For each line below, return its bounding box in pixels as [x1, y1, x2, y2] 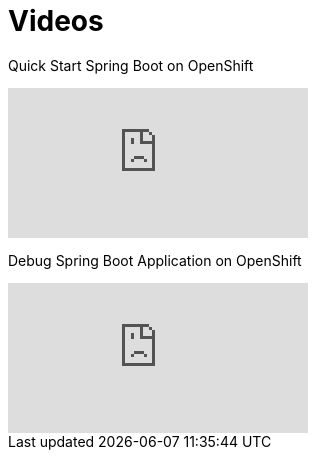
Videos [8, 4, 104, 38]
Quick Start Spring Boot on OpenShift [8, 56, 254, 74]
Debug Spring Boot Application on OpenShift [8, 251, 302, 269]
